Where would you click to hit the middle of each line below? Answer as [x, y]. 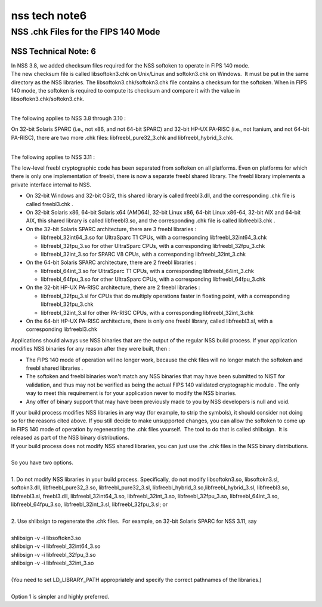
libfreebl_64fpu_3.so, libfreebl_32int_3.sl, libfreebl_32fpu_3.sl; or [89, 504]
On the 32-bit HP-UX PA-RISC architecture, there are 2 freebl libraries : [113, 287]
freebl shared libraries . [55, 368]
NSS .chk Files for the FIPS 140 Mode [86, 32]
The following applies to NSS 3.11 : [53, 157]
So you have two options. [42, 462]
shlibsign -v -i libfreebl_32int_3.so [52, 563]
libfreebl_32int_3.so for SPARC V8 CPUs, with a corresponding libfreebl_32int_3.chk [143, 254]
